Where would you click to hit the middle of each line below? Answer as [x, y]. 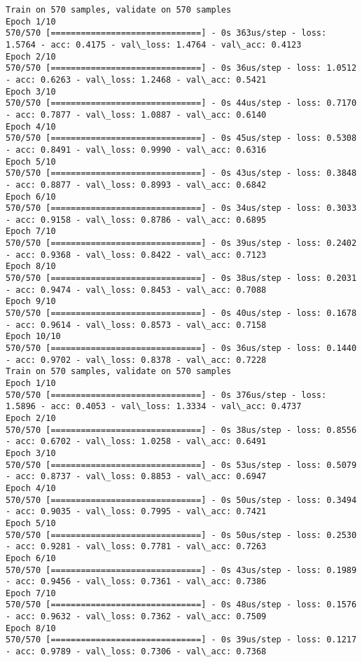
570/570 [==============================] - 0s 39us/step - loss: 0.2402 [181, 243]
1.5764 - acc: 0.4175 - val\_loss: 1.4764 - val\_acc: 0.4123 [154, 44]
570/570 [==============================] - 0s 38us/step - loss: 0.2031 [181, 278]
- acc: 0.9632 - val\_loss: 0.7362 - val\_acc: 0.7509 [136, 617]
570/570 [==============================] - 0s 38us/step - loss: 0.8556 [181, 430]
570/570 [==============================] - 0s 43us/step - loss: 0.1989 [181, 570]
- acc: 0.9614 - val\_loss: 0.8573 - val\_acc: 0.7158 [136, 325]
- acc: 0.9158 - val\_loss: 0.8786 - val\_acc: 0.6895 [136, 220]
